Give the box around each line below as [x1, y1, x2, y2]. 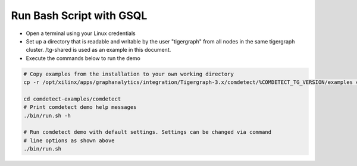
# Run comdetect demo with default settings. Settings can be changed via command [23, 129, 272, 136]
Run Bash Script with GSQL [11, 9, 148, 22]
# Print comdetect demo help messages [23, 104, 137, 111]
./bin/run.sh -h [23, 112, 71, 119]
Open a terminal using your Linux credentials [26, 30, 136, 37]
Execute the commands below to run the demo [26, 54, 141, 62]
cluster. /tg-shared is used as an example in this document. [26, 46, 171, 54]
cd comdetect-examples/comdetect [23, 95, 121, 102]
